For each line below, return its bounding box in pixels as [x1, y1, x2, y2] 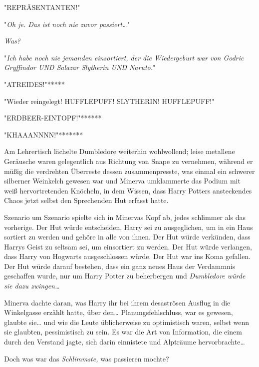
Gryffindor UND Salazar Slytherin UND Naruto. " [4, 62, 156, 72]
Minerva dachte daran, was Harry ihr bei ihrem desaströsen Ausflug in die [4, 297, 231, 307]
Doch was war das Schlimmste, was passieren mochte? [4, 353, 169, 363]
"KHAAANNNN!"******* [4, 129, 83, 139]
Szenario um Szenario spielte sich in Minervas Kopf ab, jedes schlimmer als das [4, 211, 246, 222]
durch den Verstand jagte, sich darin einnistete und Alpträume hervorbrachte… [4, 336, 245, 347]
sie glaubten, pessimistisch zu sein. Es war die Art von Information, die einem [4, 326, 242, 337]
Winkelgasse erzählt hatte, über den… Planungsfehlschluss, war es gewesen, [4, 307, 233, 317]
